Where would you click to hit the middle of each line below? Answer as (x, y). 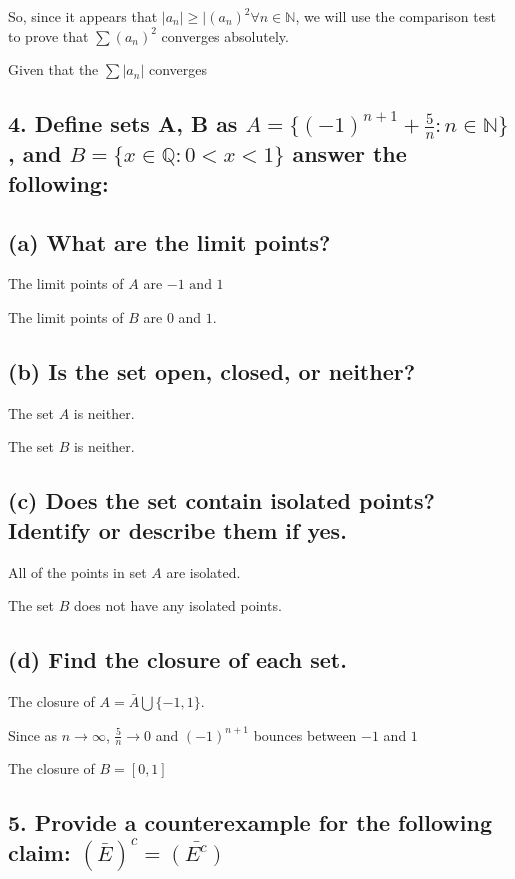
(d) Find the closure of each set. (177, 659)
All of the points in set (77, 571)
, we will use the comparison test (395, 16)
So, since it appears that (83, 16)
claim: (39, 851)
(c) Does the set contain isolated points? (221, 500)
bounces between (305, 734)
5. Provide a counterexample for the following (250, 822)
